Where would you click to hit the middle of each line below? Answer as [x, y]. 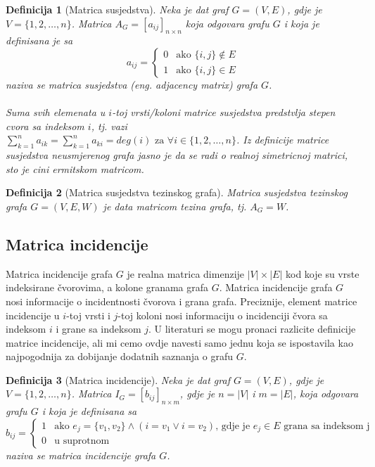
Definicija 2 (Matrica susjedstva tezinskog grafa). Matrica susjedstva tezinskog [177, 192]
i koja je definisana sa [89, 411]
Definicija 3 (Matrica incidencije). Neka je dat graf [118, 379]
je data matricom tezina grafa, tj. [175, 206]
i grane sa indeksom [98, 329]
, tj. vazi [109, 126]
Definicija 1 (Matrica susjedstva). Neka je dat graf [117, 9]
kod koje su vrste [322, 273]
